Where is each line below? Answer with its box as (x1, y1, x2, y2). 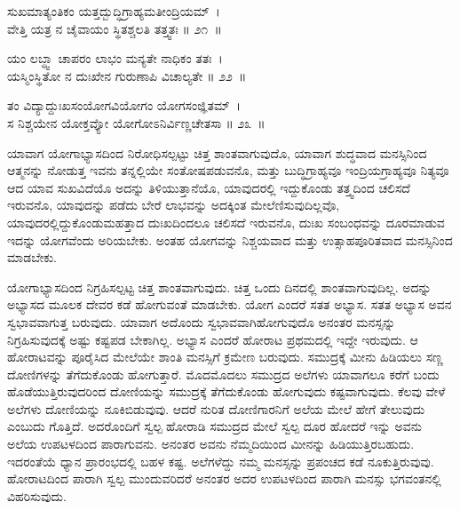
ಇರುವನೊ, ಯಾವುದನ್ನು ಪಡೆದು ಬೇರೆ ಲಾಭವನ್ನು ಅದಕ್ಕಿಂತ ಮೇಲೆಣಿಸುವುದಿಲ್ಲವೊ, (7, 195, 340, 214)
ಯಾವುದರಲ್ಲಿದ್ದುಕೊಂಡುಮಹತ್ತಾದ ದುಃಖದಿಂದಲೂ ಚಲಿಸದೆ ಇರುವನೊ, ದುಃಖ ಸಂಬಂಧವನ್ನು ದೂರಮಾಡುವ (7, 212, 445, 231)
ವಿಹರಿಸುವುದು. (7, 486, 67, 505)
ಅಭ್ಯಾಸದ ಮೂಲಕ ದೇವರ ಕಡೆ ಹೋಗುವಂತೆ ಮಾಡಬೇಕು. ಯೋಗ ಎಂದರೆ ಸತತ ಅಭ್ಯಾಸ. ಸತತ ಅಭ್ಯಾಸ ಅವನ (7, 295, 452, 314)
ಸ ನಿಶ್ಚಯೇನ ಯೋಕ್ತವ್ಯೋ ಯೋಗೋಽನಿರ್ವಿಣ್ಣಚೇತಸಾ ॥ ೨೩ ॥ (7, 113, 266, 131)
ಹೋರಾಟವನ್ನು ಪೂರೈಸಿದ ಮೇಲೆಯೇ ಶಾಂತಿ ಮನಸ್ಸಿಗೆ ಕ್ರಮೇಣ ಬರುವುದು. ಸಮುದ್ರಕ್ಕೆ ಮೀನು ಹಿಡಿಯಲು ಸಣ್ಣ (7, 347, 443, 366)
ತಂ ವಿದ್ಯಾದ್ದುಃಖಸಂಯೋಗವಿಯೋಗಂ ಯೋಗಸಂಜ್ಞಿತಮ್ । (7, 96, 242, 115)
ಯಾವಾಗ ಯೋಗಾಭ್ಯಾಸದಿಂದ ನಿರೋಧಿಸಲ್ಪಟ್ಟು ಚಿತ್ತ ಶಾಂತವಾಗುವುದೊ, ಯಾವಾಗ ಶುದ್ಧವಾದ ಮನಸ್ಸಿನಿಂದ (7, 143, 427, 162)
